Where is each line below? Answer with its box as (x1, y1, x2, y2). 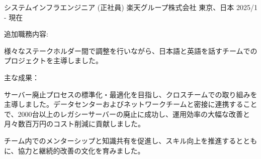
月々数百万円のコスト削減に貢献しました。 (4, 118, 145, 129)
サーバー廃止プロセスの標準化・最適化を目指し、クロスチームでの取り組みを (4, 89, 257, 99)
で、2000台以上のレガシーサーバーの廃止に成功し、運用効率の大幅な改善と (4, 108, 250, 119)
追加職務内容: (4, 29, 48, 39)
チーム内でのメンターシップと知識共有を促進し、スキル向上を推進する (4, 135, 236, 145)
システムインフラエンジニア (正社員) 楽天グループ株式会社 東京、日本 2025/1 (4, 2, 257, 12)
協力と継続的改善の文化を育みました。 (18, 145, 145, 155)
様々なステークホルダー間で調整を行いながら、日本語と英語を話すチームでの (4, 45, 257, 56)
